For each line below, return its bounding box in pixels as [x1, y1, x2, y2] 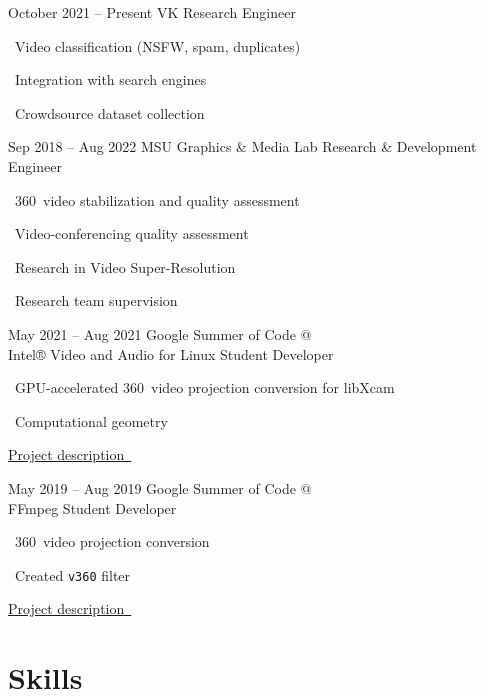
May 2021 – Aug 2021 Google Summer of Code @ [8, 323, 312, 344]
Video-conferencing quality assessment [14, 223, 249, 244]
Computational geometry [14, 410, 168, 431]
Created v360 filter [14, 564, 131, 585]
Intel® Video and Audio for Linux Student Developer [8, 343, 334, 364]
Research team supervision [14, 290, 178, 311]
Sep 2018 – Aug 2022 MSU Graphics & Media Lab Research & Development [8, 136, 477, 157]
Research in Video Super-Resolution [14, 256, 236, 277]
